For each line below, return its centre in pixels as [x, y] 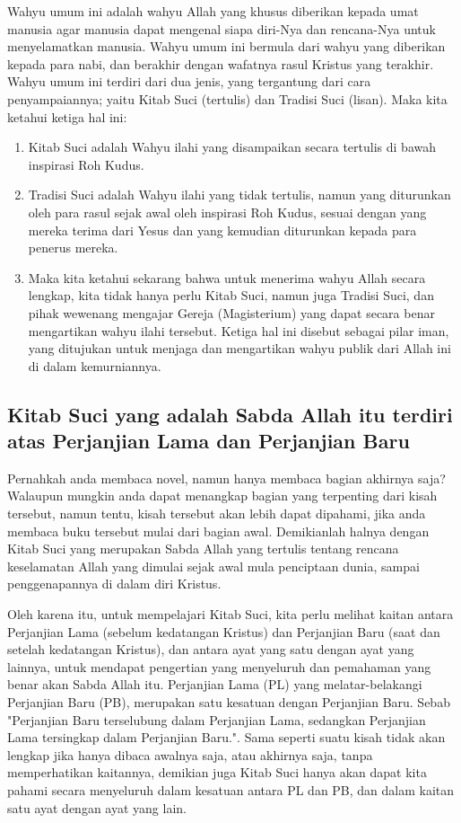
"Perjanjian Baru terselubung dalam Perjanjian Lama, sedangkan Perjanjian [217, 719]
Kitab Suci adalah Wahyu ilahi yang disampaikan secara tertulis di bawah [232, 147]
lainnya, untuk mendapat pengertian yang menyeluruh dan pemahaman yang [219, 666]
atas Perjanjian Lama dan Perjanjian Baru [209, 441]
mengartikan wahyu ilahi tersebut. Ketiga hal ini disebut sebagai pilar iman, [239, 330]
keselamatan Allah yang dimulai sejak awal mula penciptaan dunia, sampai [213, 566]
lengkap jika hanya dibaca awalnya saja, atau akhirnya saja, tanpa [190, 754]
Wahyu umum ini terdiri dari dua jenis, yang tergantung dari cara [189, 81]
